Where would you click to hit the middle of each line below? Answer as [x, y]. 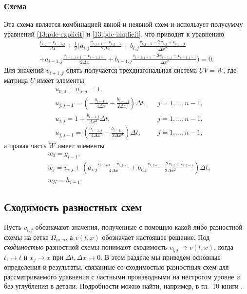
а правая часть [25, 146]
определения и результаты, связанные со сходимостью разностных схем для [116, 267]
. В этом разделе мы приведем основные [161, 257]
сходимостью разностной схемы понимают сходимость [85, 247]
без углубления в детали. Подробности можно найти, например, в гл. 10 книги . [123, 286]
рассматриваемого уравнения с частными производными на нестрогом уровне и [122, 276]
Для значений [24, 70]
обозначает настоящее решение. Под [156, 237]
